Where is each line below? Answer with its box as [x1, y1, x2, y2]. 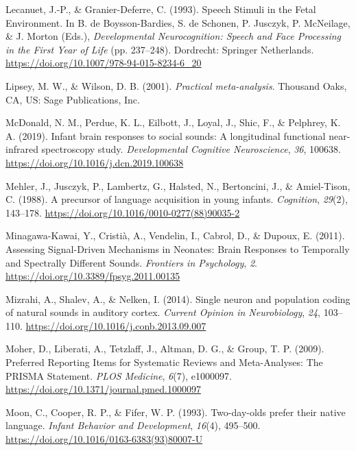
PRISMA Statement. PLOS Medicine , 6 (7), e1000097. [5, 368, 232, 382]
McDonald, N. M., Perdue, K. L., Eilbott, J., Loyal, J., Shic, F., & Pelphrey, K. [5, 115, 341, 130]
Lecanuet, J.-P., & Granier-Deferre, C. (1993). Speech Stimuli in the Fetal [5, 2, 316, 16]
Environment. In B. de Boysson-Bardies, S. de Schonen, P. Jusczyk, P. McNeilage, [5, 15, 351, 29]
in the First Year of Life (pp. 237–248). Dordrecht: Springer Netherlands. [5, 42, 314, 56]
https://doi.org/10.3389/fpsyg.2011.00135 [5, 269, 180, 283]
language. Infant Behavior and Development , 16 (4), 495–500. [5, 418, 261, 432]
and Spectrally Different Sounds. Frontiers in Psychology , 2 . [5, 255, 257, 269]
